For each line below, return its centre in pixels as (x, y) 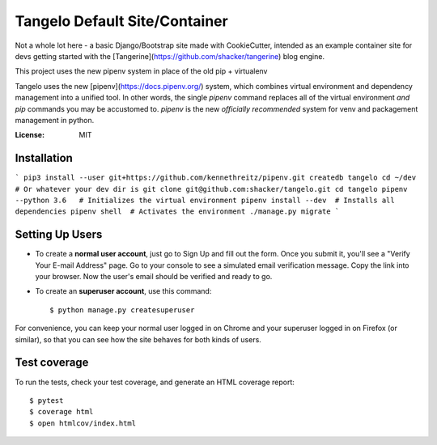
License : (30, 135)
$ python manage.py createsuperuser (122, 310)
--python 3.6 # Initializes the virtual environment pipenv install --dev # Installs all (205, 200)
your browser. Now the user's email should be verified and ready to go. (154, 277)
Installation (44, 158)
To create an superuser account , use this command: (123, 291)
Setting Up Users (59, 235)
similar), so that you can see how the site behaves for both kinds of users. (138, 339)
